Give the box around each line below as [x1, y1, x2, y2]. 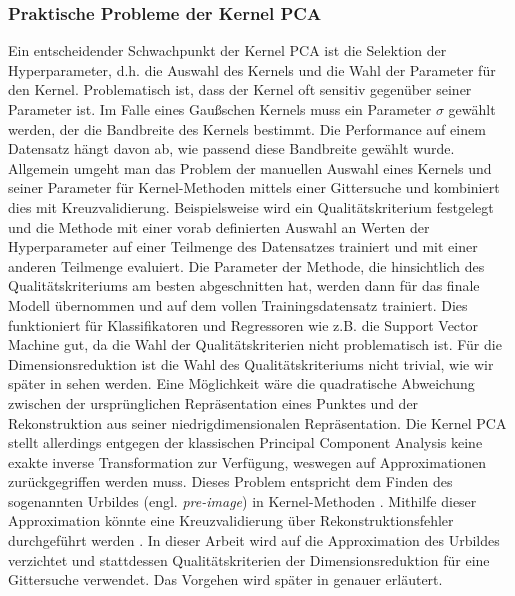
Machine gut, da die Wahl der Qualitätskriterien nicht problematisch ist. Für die [8, 334, 502, 355]
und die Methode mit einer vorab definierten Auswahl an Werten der [8, 216, 430, 237]
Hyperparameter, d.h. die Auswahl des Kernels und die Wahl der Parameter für [8, 59, 496, 80]
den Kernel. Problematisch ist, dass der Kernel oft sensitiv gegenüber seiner [8, 79, 472, 100]
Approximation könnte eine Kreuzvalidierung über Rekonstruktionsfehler [8, 510, 454, 531]
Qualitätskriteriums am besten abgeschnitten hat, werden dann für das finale [8, 275, 480, 296]
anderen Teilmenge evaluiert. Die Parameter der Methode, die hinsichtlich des [8, 255, 485, 276]
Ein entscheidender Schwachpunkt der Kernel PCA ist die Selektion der [8, 40, 447, 61]
